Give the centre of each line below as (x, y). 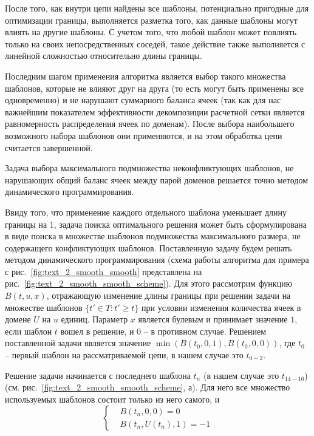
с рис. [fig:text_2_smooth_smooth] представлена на (104, 271)
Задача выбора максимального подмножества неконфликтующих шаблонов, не (149, 168)
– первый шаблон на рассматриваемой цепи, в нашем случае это (124, 355)
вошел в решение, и (97, 331)
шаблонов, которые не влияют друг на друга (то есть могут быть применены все (155, 88)
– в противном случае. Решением (205, 331)
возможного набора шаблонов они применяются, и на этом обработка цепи (144, 135)
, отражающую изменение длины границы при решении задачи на (169, 295)
